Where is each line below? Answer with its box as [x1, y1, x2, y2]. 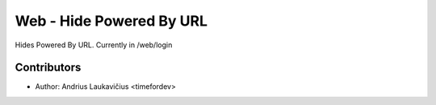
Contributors [15, 61, 82, 75]
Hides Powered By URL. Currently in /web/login [15, 40, 173, 50]
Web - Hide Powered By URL [15, 12, 208, 30]
